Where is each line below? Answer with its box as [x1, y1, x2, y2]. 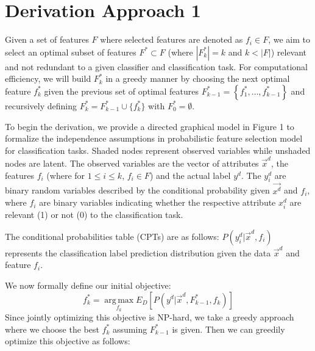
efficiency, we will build [5, 72, 91, 85]
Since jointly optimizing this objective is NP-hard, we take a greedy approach [5, 311, 294, 324]
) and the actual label [149, 168, 231, 181]
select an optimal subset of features [5, 45, 136, 58]
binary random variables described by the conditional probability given [5, 184, 270, 197]
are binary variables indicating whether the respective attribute [39, 196, 276, 209]
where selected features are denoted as [100, 33, 243, 46]
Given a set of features [5, 33, 89, 46]
